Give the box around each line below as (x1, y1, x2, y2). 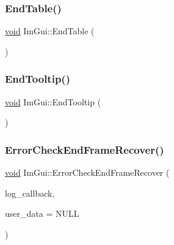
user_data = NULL (5, 207, 79, 220)
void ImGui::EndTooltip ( (5, 95, 101, 108)
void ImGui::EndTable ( (5, 24, 95, 37)
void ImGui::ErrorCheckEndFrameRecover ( (5, 166, 170, 179)
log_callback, (5, 186, 55, 199)
